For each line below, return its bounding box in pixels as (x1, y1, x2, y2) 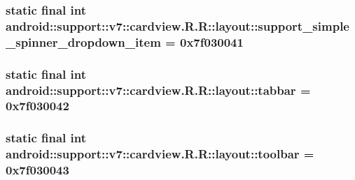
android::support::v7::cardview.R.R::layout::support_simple (6, 17, 349, 34)
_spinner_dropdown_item (6, 33, 161, 50)
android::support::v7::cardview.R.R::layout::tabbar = (6, 81, 311, 98)
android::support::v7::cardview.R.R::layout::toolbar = (6, 145, 314, 163)
